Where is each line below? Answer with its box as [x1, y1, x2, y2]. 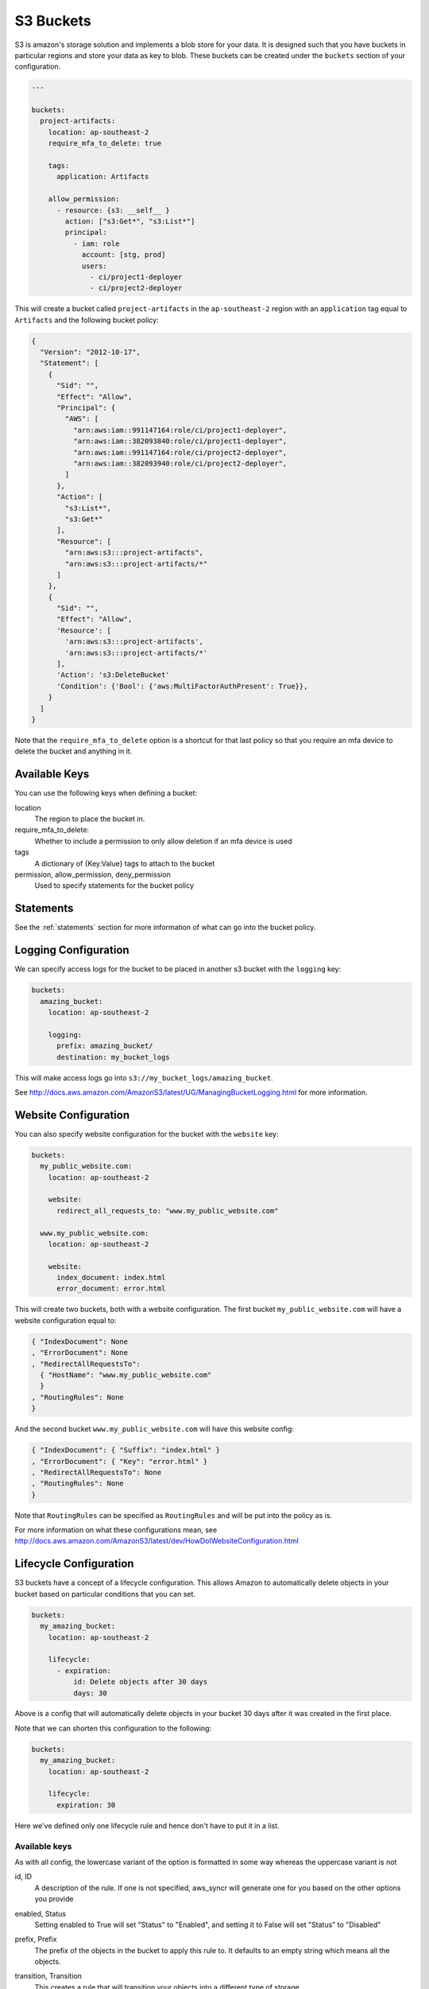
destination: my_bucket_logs [56, 1053, 170, 1061]
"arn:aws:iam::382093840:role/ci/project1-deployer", [72, 437, 288, 446]
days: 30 [72, 1688, 107, 1698]
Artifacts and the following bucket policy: [14, 315, 159, 325]
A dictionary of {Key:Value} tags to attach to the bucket [34, 858, 215, 868]
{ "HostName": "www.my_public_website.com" [40, 1371, 212, 1380]
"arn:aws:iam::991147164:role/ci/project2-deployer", [72, 448, 288, 457]
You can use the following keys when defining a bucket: [14, 788, 198, 798]
